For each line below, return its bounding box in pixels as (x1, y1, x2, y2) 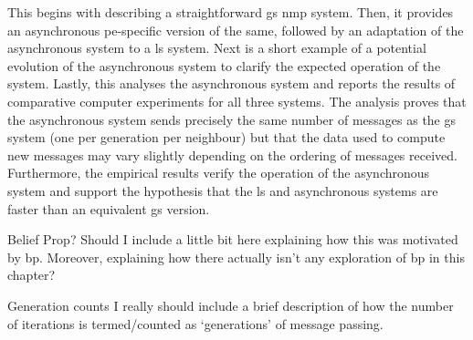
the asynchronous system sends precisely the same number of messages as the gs (7, 109, 457, 129)
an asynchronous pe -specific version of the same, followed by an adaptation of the (7, 20, 464, 39)
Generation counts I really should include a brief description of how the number (7, 295, 454, 314)
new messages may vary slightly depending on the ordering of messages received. (7, 145, 457, 164)
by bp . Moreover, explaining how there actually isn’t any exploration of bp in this (7, 247, 465, 266)
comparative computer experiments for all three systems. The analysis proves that (7, 91, 467, 110)
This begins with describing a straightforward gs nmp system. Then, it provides (7, 3, 454, 21)
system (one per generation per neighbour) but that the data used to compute (7, 128, 446, 147)
